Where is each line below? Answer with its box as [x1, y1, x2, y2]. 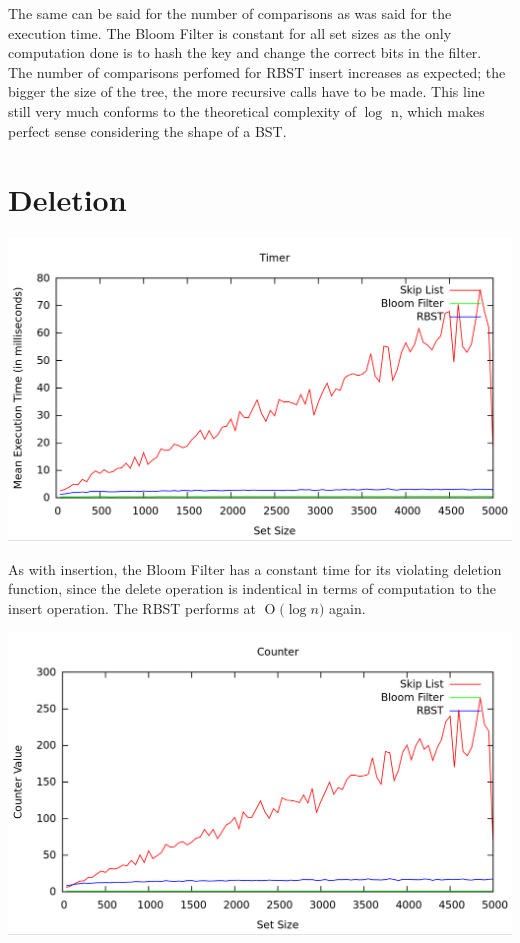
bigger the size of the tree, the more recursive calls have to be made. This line [8, 81, 485, 102]
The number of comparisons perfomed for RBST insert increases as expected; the [8, 61, 506, 82]
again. [328, 597, 366, 618]
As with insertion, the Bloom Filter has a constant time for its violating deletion [8, 558, 502, 579]
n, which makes [390, 100, 485, 121]
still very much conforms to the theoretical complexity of [8, 100, 356, 121]
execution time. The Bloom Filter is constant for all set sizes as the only [8, 22, 452, 43]
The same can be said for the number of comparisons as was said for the [8, 3, 452, 23]
